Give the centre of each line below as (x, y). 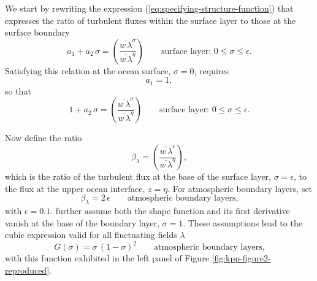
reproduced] (27, 270)
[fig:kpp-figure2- (241, 258)
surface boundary (37, 32)
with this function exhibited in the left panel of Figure (107, 258)
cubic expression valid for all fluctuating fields (91, 235)
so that (18, 90)
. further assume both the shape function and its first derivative (170, 210)
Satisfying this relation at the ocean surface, (88, 70)
